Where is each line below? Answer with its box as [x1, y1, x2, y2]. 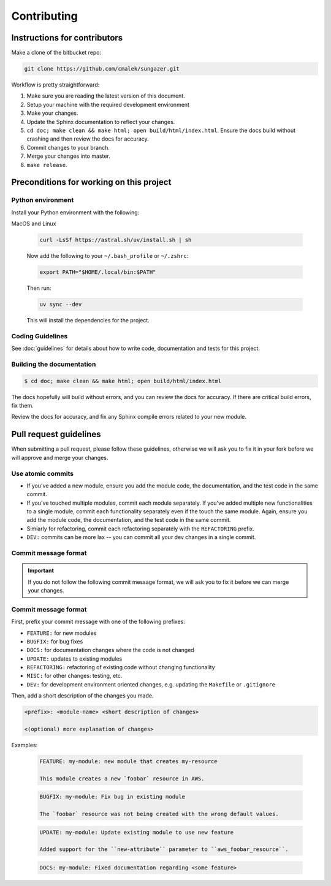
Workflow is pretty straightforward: [11, 81, 100, 88]
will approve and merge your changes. [11, 454, 108, 461]
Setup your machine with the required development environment [26, 101, 190, 108]
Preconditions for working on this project [11, 177, 172, 187]
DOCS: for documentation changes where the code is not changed [26, 647, 194, 654]
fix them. [11, 402, 34, 410]
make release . [26, 161, 67, 168]
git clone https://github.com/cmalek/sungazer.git [24, 65, 180, 72]
